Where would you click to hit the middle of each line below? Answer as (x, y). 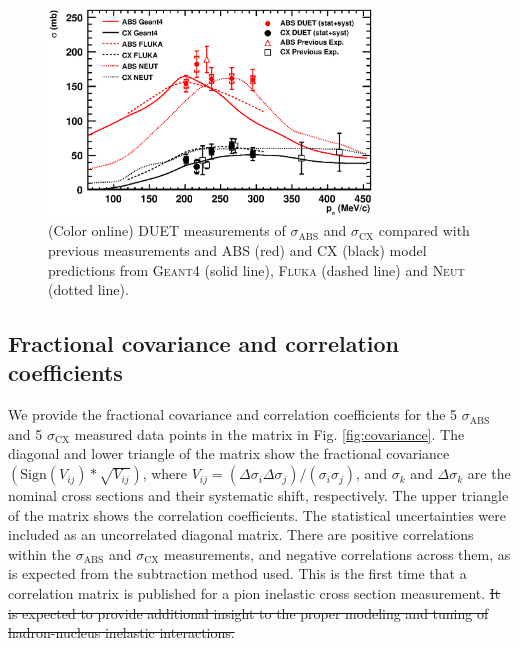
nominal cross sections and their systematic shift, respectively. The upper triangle (258, 495)
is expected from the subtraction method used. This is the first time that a (237, 573)
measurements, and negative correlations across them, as (337, 553)
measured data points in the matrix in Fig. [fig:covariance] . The (269, 433)
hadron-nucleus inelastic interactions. (121, 632)
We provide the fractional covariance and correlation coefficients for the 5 (233, 414)
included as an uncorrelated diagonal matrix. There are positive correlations (241, 534)
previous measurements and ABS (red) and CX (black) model (237, 249)
